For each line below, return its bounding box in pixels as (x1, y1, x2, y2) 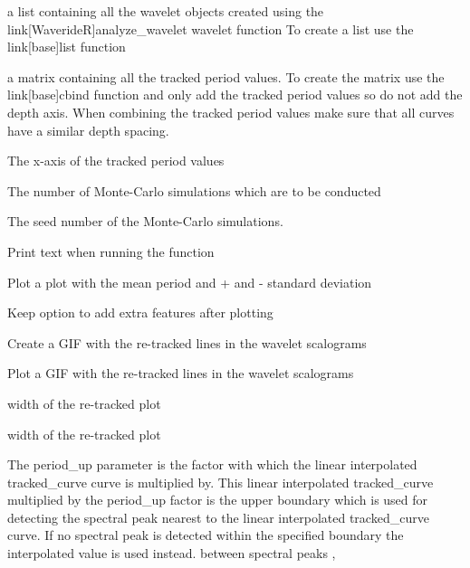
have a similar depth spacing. (7, 120, 169, 139)
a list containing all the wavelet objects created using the (7, 2, 324, 20)
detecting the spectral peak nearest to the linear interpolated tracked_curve (7, 507, 429, 526)
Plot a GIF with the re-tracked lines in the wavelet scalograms (7, 364, 354, 383)
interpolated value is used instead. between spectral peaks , (7, 544, 336, 563)
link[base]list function (7, 37, 126, 56)
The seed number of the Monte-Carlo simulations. (7, 212, 283, 231)
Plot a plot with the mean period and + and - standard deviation (7, 272, 372, 291)
